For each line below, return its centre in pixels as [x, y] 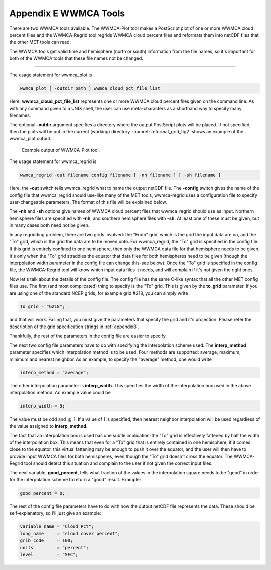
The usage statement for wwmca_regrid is [53, 161]
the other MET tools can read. [40, 42]
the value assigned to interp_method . [48, 426]
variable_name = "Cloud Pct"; [57, 526]
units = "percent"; [54, 548]
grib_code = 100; [46, 541]
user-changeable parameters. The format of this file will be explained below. [88, 202]
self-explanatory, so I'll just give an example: [55, 513]
